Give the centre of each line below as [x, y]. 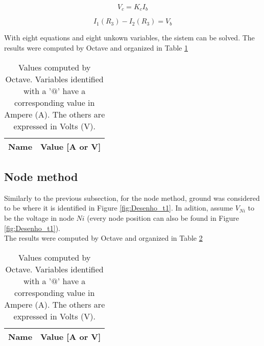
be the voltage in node [39, 218]
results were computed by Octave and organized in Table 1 [96, 48]
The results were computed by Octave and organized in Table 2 [103, 238]
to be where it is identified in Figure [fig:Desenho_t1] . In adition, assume [119, 208]
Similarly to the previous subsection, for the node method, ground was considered [132, 198]
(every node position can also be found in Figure [163, 218]
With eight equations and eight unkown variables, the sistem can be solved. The [129, 38]
